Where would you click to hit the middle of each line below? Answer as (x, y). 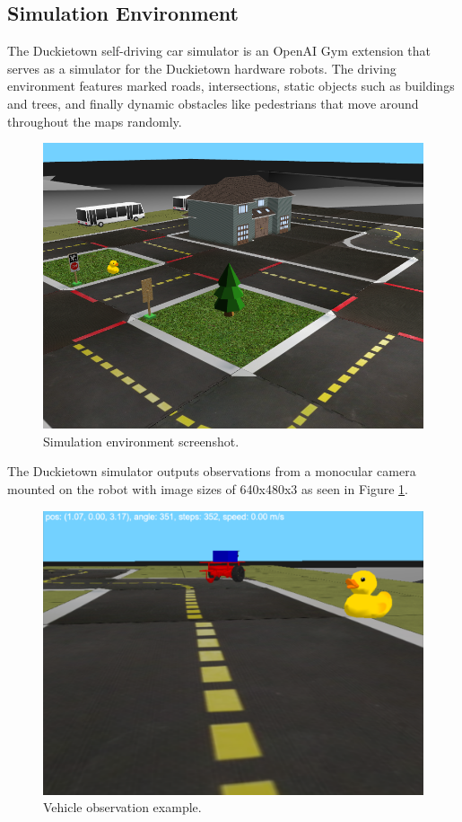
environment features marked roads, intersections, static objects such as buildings (231, 86)
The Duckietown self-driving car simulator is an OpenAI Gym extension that (219, 51)
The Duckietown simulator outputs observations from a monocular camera (212, 471)
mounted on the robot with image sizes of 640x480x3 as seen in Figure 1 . (208, 488)
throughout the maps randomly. (95, 121)
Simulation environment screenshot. (141, 441)
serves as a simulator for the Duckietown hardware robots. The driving (202, 68)
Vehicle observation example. (122, 807)
